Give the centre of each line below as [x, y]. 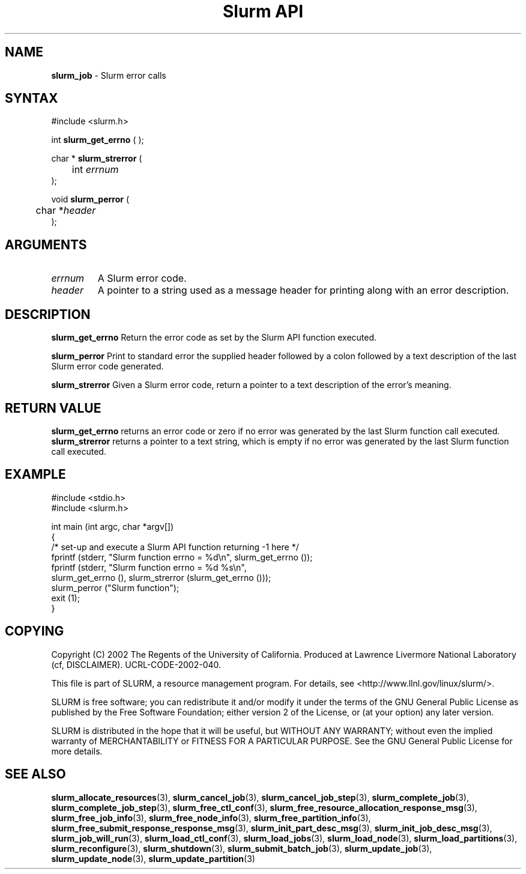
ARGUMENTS [46, 244]
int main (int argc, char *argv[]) [113, 526]
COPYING [35, 631]
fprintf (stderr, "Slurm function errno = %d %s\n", [149, 567]
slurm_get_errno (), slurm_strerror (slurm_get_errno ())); [161, 577]
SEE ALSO [35, 774]
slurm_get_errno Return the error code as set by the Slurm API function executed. [214, 338]
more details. [77, 751]
